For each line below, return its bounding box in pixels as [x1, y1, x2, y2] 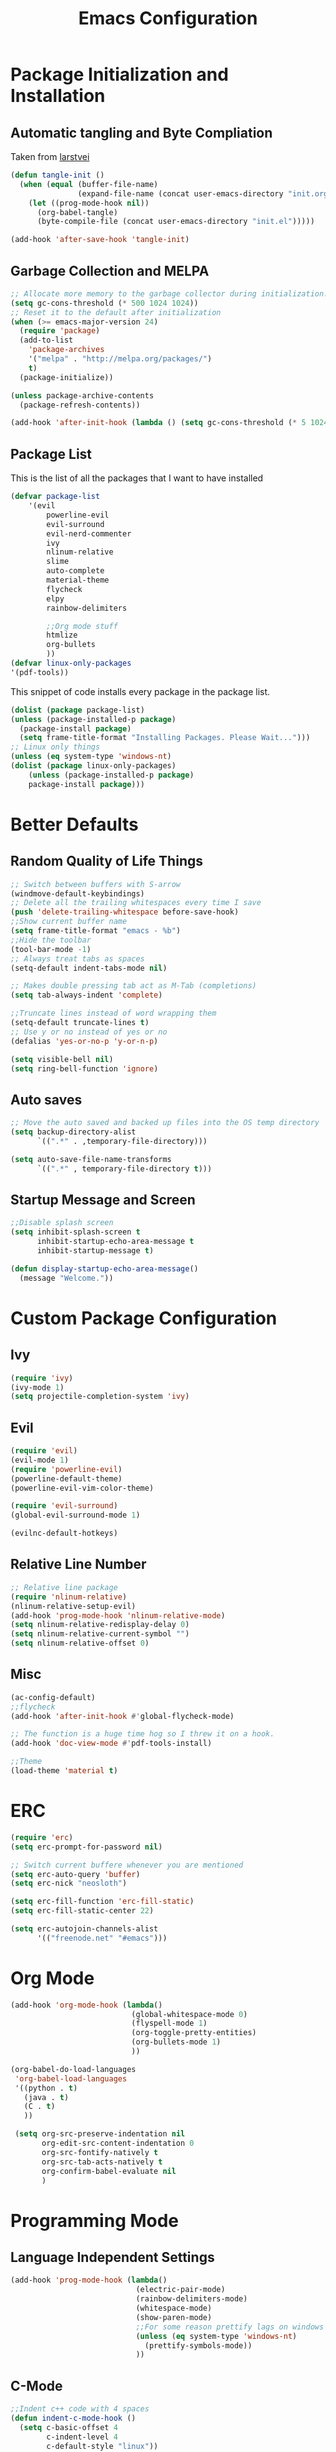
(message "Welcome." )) [19, 1273, 114, 1283]
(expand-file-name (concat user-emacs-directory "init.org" [77, 188, 333, 199]
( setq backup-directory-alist [10, 1127, 137, 1137]
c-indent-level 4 [46, 2432, 118, 2442]
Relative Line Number [10, 1556, 147, 1573]
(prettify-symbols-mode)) [144, 2340, 253, 2351]
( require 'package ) [19, 326, 101, 336]
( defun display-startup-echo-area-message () [10, 1263, 199, 1274]
